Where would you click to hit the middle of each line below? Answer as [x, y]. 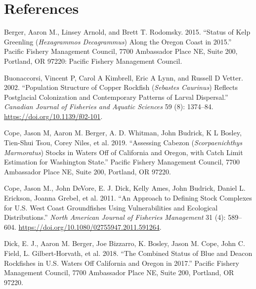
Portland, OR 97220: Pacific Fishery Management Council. [93, 61]
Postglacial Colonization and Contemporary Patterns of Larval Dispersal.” [116, 97]
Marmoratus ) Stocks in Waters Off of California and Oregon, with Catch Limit [124, 152]
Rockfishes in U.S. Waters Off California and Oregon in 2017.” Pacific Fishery [122, 263]
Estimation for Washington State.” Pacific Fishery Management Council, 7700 [122, 162]
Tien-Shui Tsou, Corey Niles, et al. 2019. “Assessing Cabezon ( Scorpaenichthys [123, 143]
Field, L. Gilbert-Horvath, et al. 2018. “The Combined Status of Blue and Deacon [128, 253]
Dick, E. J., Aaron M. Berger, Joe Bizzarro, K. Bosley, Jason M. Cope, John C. [125, 243]
